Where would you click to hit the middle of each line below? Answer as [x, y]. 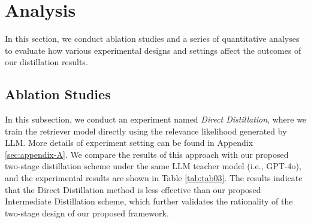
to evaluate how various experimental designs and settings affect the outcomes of [153, 50]
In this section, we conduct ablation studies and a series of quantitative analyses [152, 39]
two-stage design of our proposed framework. [87, 213]
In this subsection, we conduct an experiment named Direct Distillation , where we [156, 119]
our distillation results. [46, 62]
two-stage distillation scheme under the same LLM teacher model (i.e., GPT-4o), [153, 166]
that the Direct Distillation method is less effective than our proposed [133, 189]
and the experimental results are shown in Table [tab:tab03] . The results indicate [154, 178]
